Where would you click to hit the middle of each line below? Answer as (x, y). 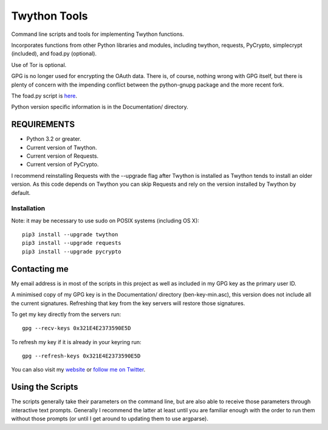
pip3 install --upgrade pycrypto (72, 252)
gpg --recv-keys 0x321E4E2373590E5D (77, 328)
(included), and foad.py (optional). (54, 54)
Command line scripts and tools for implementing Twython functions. (98, 34)
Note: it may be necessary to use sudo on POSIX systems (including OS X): (105, 220)
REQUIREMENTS (43, 125)
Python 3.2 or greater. (54, 139)
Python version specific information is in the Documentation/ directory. (100, 107)
